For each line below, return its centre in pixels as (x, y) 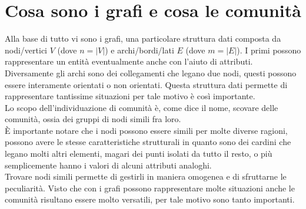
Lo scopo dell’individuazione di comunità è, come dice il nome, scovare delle (142, 107)
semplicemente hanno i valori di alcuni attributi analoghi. (108, 165)
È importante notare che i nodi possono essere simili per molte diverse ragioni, (146, 130)
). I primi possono (269, 50)
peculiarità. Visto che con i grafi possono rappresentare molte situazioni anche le (150, 188)
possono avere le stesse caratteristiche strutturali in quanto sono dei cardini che (148, 142)
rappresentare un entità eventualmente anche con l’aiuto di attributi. (129, 61)
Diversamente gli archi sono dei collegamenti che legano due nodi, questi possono (151, 73)
